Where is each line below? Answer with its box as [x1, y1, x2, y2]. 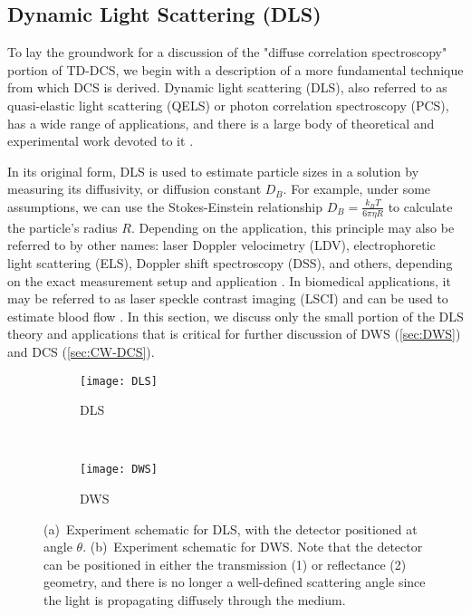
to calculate [388, 197, 453, 216]
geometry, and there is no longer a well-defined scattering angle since [43, 572, 426, 591]
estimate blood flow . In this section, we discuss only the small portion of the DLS [7, 306, 464, 325]
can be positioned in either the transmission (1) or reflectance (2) [43, 554, 407, 573]
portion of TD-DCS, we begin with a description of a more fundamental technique [7, 60, 464, 79]
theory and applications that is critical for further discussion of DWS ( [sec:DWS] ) [7, 324, 461, 343]
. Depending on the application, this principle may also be [130, 217, 455, 236]
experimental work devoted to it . [7, 131, 194, 150]
